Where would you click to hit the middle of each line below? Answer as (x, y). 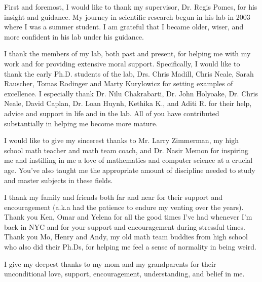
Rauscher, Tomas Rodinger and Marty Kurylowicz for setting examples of (119, 83)
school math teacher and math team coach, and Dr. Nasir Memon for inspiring (126, 150)
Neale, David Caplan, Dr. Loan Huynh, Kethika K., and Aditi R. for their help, (128, 103)
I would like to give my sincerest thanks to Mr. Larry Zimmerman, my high (121, 140)
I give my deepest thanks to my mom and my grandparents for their (110, 263)
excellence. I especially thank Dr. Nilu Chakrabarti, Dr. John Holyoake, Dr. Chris (131, 93)
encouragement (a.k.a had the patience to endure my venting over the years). (124, 207)
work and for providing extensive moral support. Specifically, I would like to (122, 63)
